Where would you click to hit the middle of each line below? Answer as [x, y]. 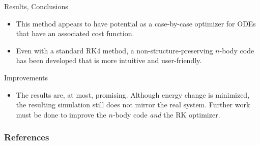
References [27, 137]
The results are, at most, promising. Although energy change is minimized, [133, 94]
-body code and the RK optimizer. [166, 114]
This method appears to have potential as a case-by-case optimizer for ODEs [136, 23]
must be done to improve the [61, 114]
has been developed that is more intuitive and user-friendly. [109, 60]
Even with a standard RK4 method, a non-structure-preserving [114, 50]
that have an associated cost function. [75, 33]
